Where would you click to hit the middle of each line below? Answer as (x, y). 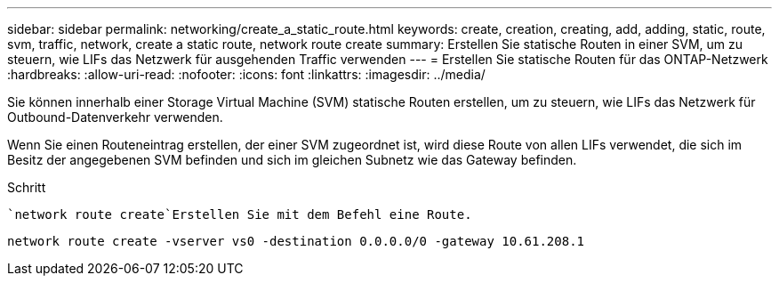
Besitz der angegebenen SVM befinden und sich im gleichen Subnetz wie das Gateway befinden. (292, 160)
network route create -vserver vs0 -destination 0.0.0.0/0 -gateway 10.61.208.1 (296, 241)
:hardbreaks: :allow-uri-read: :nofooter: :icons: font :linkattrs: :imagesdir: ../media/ (246, 74)
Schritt (27, 187)
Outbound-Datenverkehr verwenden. (115, 117)
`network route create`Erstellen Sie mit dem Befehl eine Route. (240, 214)
